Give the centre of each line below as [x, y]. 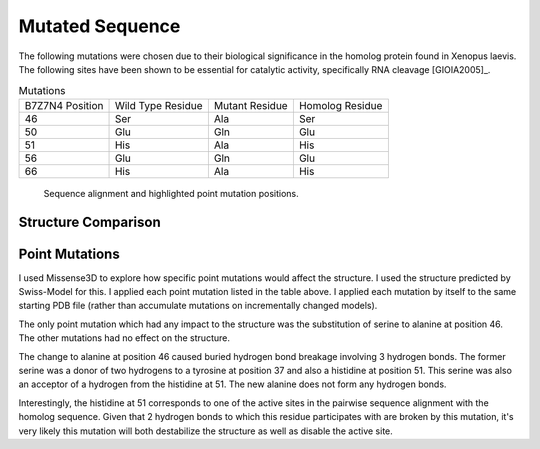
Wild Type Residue [158, 105]
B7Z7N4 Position [64, 105]
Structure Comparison [89, 221]
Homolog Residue [340, 105]
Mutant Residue [251, 105]
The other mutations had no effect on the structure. [124, 338]
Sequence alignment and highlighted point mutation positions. [171, 193]
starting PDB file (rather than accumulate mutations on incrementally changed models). [198, 306]
